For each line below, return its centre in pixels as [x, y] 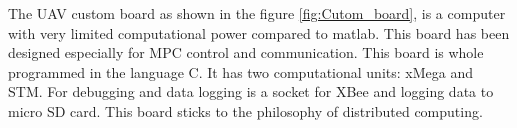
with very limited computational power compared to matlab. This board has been [259, 32]
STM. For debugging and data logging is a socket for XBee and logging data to [251, 91]
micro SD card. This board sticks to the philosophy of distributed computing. [245, 110]
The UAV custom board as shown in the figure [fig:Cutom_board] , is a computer [257, 13]
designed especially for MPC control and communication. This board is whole [246, 52]
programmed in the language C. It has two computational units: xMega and [240, 71]
